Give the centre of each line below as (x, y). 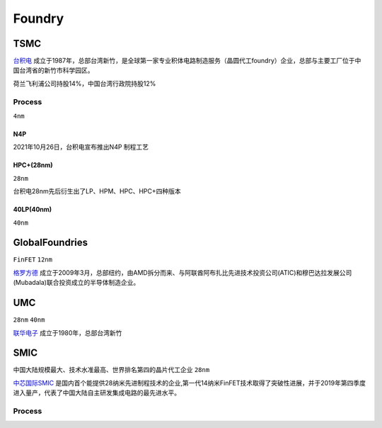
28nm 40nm (29, 320)
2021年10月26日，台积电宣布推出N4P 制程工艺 (81, 147)
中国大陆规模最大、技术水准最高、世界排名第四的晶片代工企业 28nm (111, 370)
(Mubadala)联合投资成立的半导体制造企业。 (76, 283)
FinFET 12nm (33, 260)
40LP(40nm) (33, 210)
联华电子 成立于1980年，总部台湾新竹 (68, 332)
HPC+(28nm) (33, 165)
